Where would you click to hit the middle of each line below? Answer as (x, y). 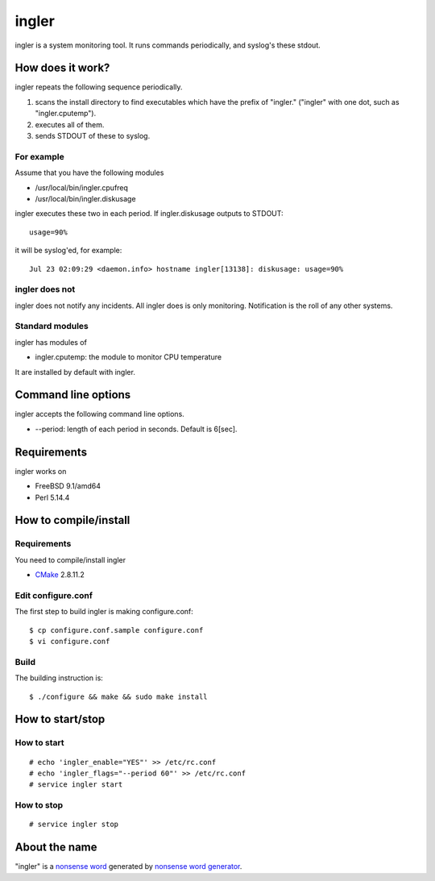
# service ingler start (76, 785)
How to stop (39, 805)
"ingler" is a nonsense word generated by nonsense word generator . (128, 866)
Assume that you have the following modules (89, 172)
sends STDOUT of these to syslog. (93, 136)
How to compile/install (72, 520)
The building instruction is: (59, 678)
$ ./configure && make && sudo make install (119, 696)
